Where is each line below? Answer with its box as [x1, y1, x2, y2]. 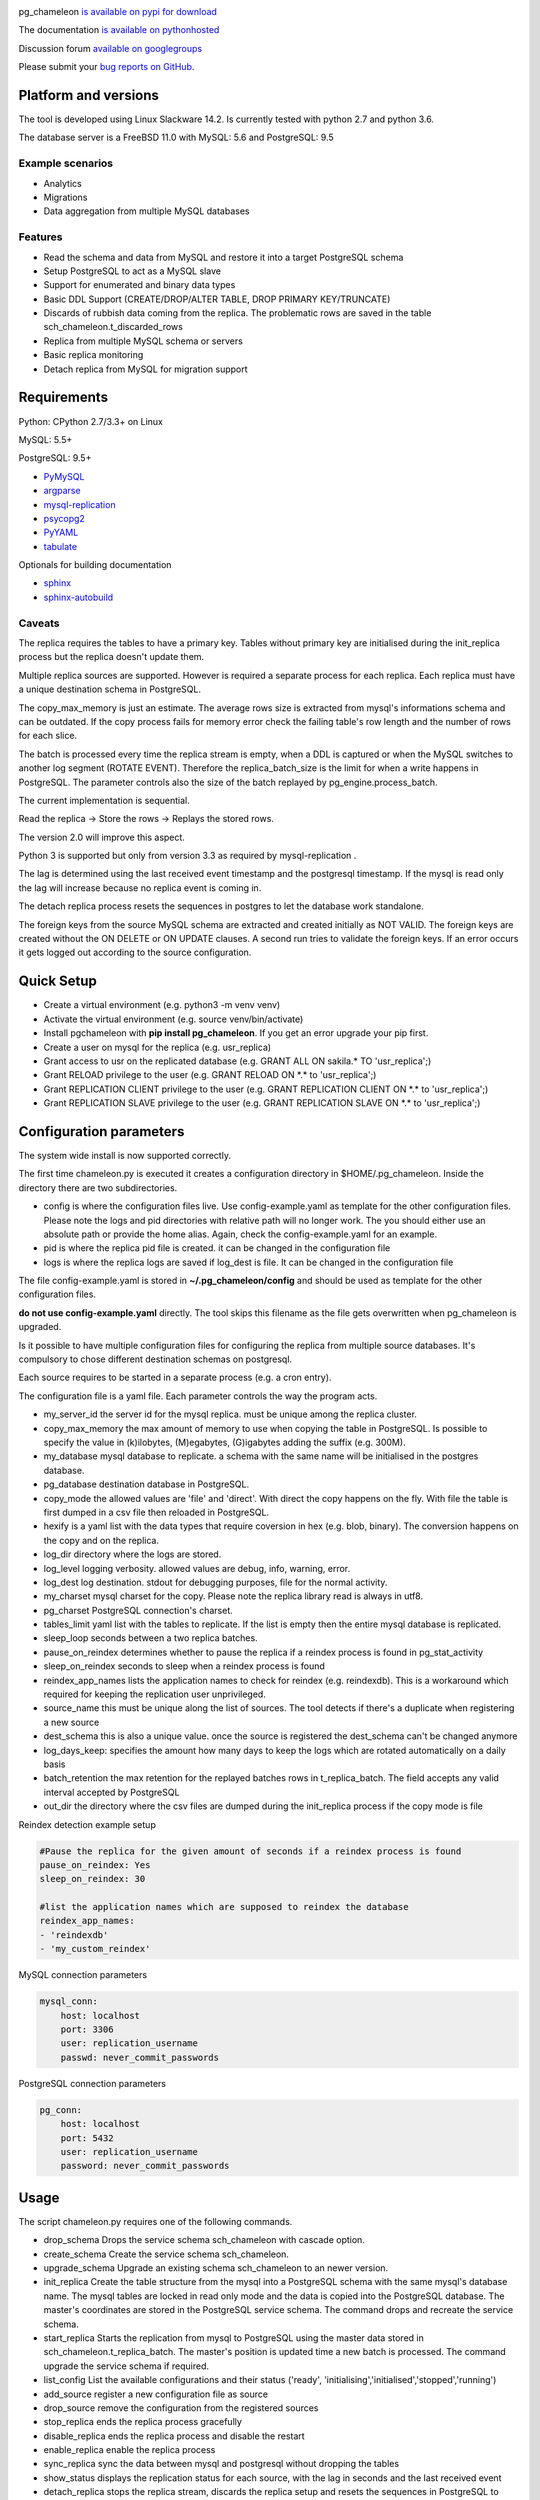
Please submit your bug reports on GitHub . [18, 61, 195, 73]
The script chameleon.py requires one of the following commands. [18, 2215, 293, 2227]
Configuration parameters [18, 1123, 185, 1140]
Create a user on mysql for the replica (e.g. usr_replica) [43, 1041, 272, 1053]
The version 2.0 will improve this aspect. [18, 831, 185, 843]
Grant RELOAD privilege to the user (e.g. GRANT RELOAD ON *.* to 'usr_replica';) [43, 1069, 377, 1081]
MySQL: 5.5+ [18, 433, 73, 445]
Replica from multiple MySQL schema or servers [43, 335, 244, 347]
